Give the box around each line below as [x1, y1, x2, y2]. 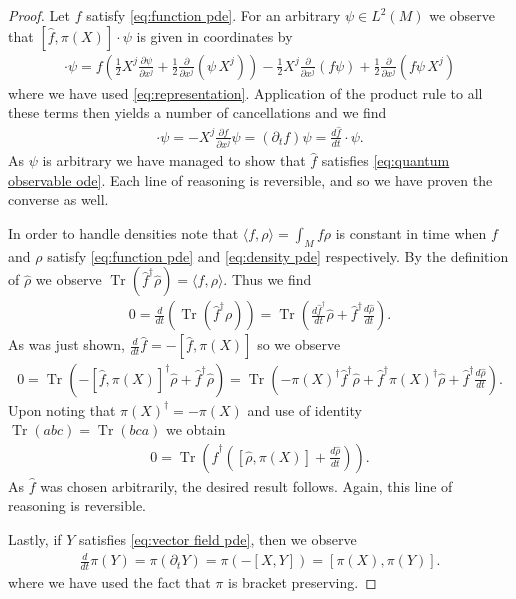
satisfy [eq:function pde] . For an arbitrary [86, 5, 341, 25]
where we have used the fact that [8, 571, 211, 592]
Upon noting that [8, 399, 116, 420]
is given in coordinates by [136, 25, 293, 46]
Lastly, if [8, 528, 62, 549]
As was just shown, [8, 334, 125, 355]
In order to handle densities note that [8, 223, 239, 244]
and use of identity [247, 399, 362, 420]
